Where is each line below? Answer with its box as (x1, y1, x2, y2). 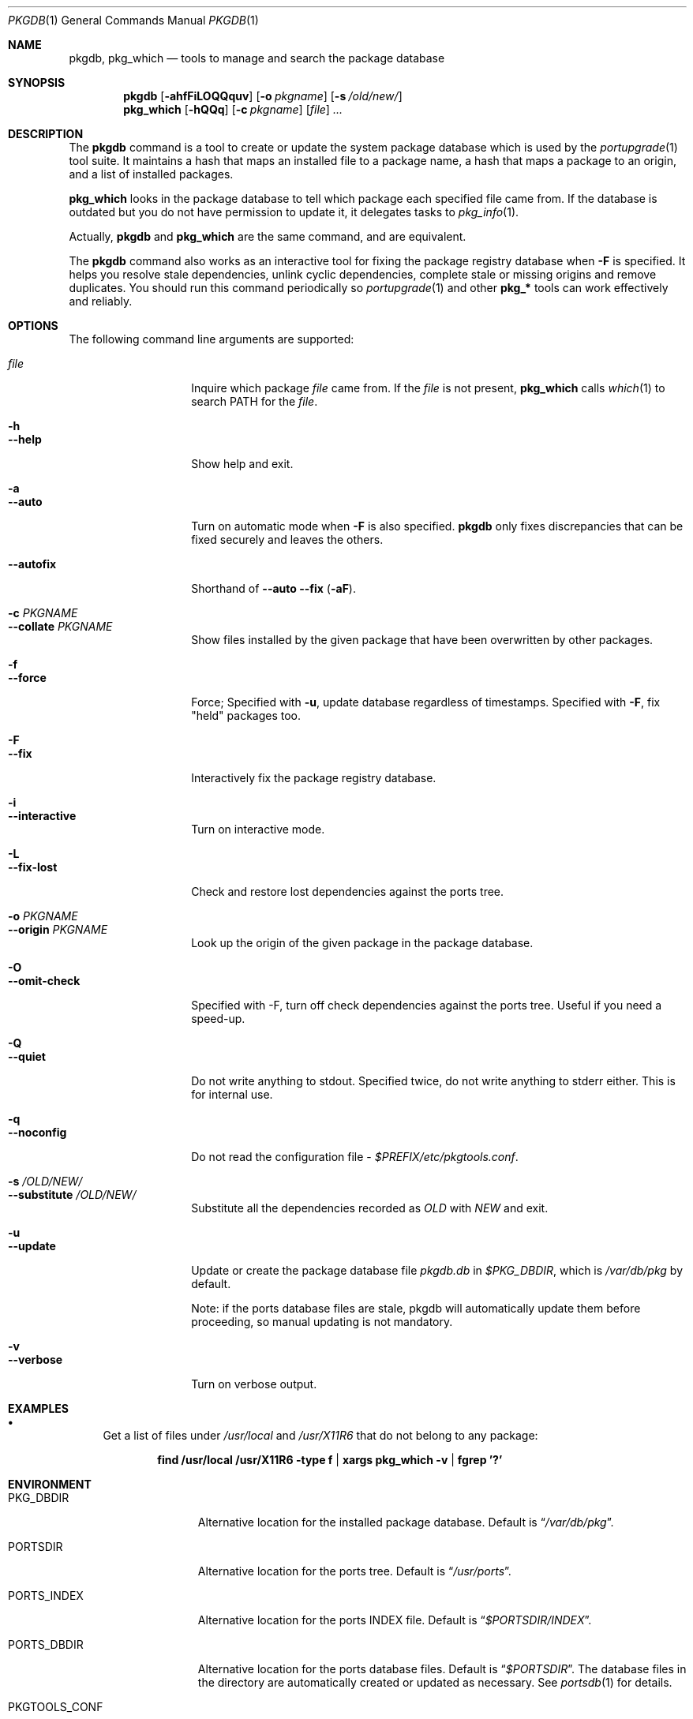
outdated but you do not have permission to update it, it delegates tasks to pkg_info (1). (69, 205, 519, 219)
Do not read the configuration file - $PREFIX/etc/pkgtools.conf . (191, 1150, 519, 1163)
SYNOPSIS (8, 76, 66, 89)
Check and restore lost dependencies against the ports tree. (191, 885, 504, 898)
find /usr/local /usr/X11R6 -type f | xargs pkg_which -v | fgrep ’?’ (157, 1453, 503, 1466)
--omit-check (8, 974, 81, 987)
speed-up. (191, 1012, 245, 1025)
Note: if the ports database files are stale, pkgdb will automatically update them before (191, 1301, 641, 1315)
